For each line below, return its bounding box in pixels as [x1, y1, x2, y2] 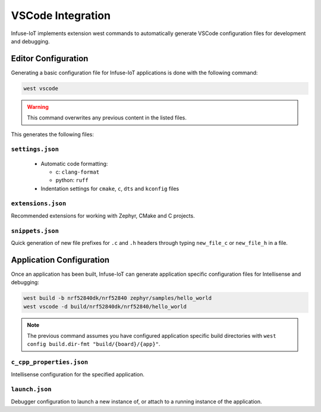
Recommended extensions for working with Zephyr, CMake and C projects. [11, 212, 196, 219]
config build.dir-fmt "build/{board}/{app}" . [27, 341, 160, 348]
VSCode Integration [11, 9, 111, 22]
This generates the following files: [11, 131, 95, 138]
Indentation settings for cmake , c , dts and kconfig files [40, 185, 180, 192]
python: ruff [55, 177, 89, 184]
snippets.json [11, 227, 59, 235]
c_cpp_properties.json [11, 358, 89, 366]
